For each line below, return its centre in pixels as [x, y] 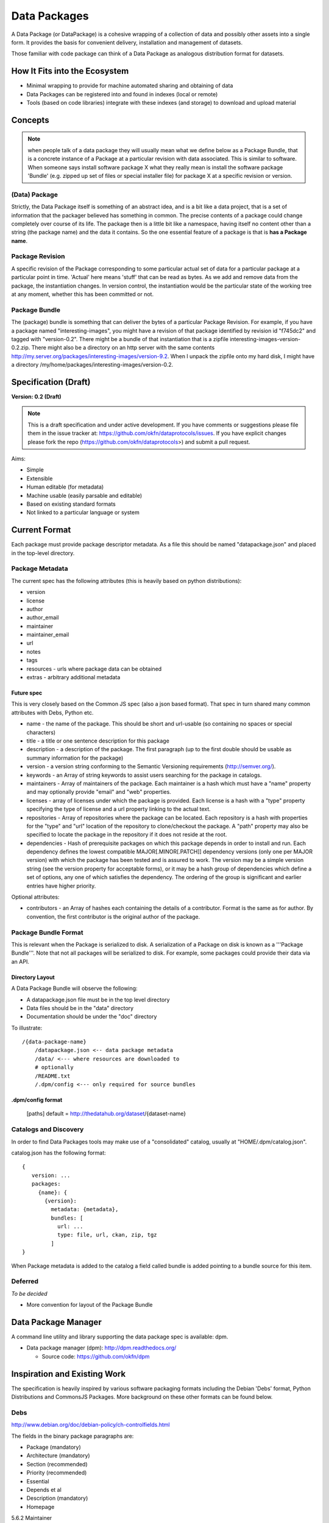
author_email [43, 618]
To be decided [30, 1293]
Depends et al [44, 1490]
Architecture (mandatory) [58, 1455]
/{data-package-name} [54, 1042]
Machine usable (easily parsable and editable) [84, 495]
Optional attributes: [35, 897]
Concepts [30, 120]
